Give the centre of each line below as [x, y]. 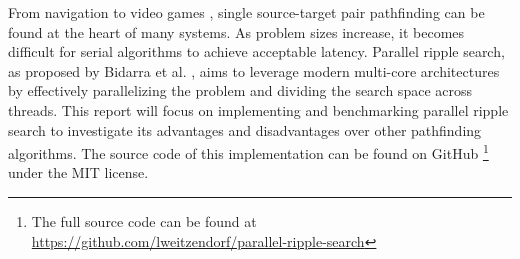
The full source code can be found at [144, 221]
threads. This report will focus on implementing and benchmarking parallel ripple [258, 109]
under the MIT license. [78, 172]
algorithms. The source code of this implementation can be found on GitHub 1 [248, 151]
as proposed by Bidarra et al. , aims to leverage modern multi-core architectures [254, 70]
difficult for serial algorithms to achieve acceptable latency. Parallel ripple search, [256, 51]
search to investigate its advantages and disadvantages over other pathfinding [245, 129]
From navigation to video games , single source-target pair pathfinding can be [246, 12]
